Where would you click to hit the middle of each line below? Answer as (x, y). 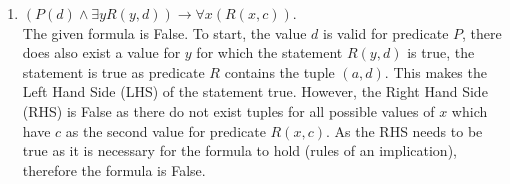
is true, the (441, 52)
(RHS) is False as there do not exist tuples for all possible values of (228, 110)
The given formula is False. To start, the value (164, 32)
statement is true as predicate (113, 71)
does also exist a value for (101, 52)
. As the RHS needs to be (404, 130)
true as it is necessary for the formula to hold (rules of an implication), (239, 150)
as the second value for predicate (165, 130)
